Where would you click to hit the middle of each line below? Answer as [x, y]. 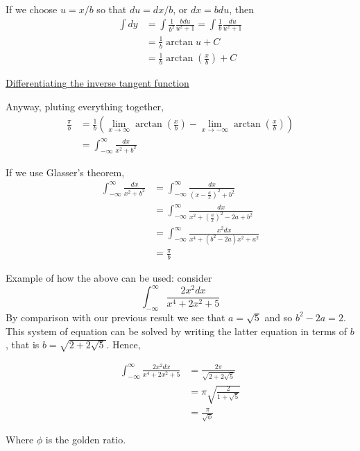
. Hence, [123, 344]
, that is [23, 344]
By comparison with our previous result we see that [115, 317]
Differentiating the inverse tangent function [97, 83]
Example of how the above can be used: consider [109, 278]
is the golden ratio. [86, 440]
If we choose [32, 9]
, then [241, 9]
